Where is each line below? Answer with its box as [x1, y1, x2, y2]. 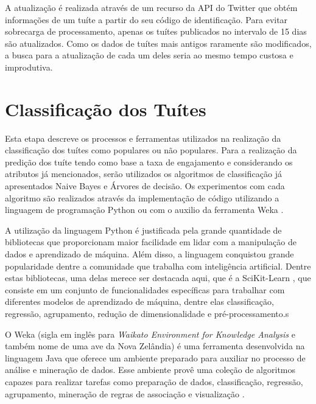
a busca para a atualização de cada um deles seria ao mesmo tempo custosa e [5, 49, 293, 61]
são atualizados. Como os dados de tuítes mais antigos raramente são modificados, [5, 37, 312, 49]
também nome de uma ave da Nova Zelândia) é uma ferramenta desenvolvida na [5, 340, 305, 352]
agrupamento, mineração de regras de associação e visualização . [5, 387, 245, 400]
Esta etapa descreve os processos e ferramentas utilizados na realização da [5, 131, 281, 144]
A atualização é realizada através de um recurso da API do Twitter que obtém [5, 1, 298, 13]
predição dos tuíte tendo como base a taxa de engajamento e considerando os [5, 155, 293, 168]
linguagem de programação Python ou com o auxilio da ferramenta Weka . [5, 203, 284, 216]
